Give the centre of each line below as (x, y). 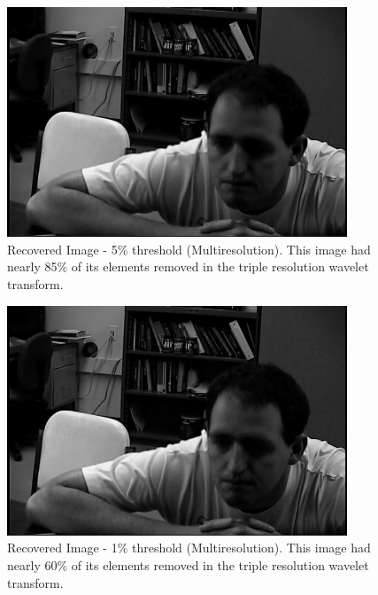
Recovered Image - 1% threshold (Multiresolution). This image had (189, 548)
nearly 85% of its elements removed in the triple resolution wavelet (188, 266)
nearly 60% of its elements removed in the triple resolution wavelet (188, 564)
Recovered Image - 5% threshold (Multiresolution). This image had (189, 249)
